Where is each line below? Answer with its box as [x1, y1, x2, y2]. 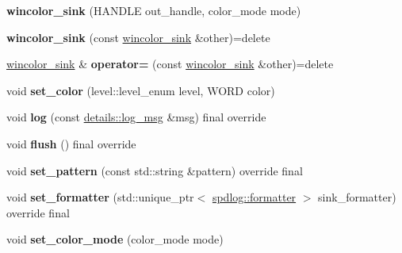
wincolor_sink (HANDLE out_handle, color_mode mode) [6, 2, 301, 18]
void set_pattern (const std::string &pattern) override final [6, 162, 303, 178]
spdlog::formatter [212, 189, 297, 205]
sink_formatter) [318, 189, 396, 205]
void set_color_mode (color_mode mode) [6, 231, 224, 247]
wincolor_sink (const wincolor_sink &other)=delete [6, 29, 270, 45]
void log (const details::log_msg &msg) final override [6, 109, 266, 125]
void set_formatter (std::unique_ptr [6, 189, 194, 205]
